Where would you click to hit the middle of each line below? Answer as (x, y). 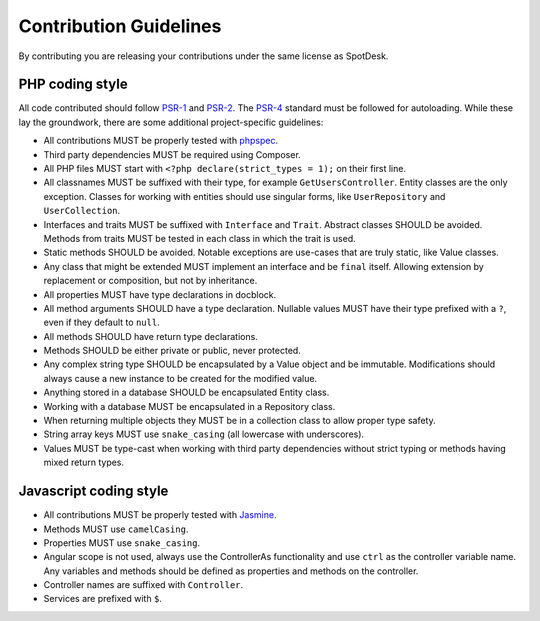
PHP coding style (73, 84)
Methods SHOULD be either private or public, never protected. (172, 351)
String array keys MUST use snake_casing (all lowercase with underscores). (204, 434)
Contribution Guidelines (120, 26)
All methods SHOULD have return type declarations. (151, 336)
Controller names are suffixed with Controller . (143, 585)
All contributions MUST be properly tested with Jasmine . (160, 515)
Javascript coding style (93, 491)
